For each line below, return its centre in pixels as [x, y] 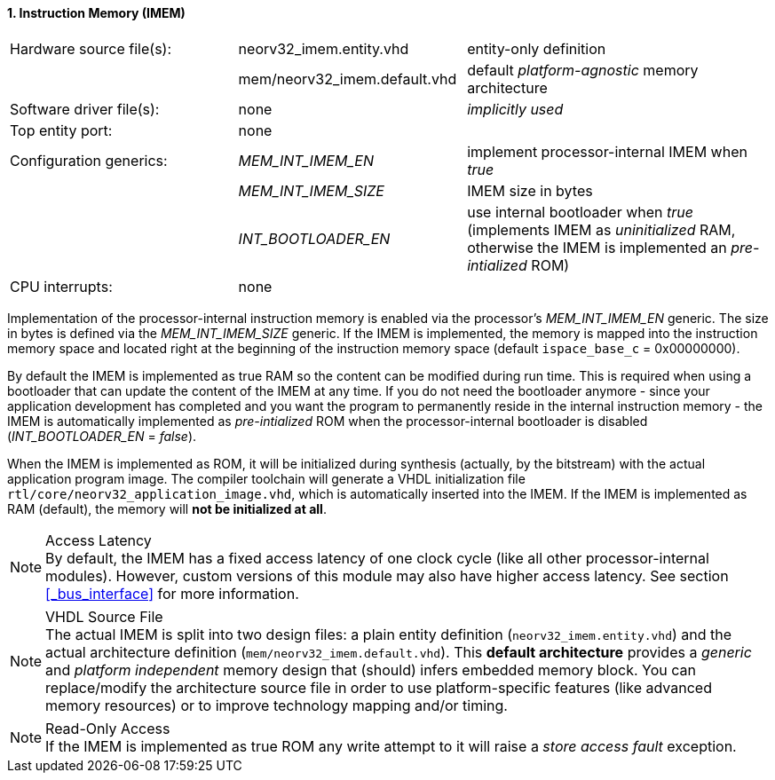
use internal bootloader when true [581, 212]
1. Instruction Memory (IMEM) [96, 13]
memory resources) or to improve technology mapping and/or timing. [277, 705]
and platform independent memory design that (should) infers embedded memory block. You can [371, 670]
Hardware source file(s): [91, 48]
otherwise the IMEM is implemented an [597, 247]
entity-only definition [537, 48]
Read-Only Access [108, 728]
